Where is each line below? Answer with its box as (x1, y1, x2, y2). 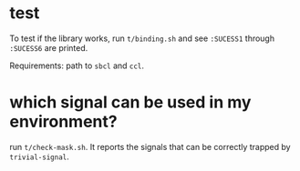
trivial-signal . (9, 151, 70, 162)
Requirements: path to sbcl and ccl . (9, 60, 144, 71)
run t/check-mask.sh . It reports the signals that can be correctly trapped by (9, 141, 291, 152)
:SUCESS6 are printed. (9, 42, 88, 53)
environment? (9, 112, 118, 132)
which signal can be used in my (9, 92, 252, 113)
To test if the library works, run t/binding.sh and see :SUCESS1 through (9, 33, 275, 44)
